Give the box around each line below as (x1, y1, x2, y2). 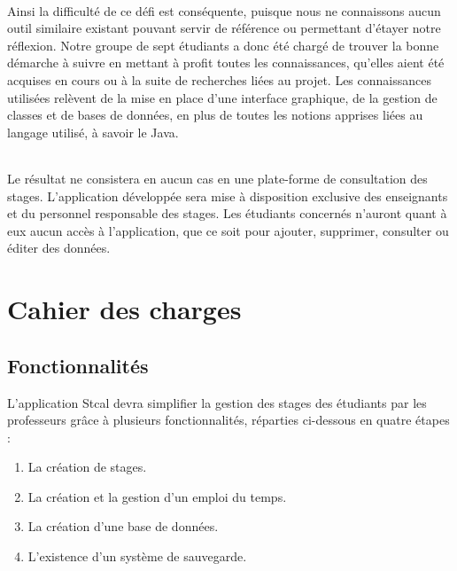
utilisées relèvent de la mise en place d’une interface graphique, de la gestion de (7, 88, 438, 106)
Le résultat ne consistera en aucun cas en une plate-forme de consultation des (7, 168, 428, 187)
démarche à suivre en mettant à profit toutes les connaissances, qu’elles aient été (7, 53, 445, 72)
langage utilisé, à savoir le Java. (7, 122, 179, 141)
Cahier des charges (7, 291, 242, 327)
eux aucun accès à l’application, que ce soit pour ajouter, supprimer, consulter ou (7, 221, 449, 239)
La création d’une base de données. (27, 517, 219, 536)
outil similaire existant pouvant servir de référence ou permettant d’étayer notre (7, 19, 441, 37)
